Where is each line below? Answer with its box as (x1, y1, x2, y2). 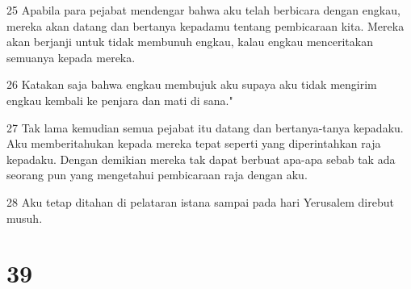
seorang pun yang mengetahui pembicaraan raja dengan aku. (6, 166, 308, 183)
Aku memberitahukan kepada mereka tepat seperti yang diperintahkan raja (6, 135, 381, 152)
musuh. (6, 209, 43, 226)
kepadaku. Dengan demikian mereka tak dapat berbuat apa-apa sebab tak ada (6, 150, 396, 167)
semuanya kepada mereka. (6, 48, 136, 65)
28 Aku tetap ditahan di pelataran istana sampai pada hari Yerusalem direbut (6, 193, 394, 210)
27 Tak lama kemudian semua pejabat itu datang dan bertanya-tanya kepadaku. (6, 119, 404, 136)
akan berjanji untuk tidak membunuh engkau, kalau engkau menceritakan (6, 33, 373, 50)
